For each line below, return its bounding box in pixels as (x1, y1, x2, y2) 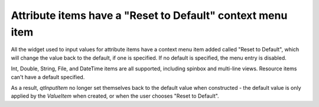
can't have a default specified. (11, 73, 85, 80)
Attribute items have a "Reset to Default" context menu (11, 9, 288, 22)
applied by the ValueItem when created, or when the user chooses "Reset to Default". (11, 92, 219, 100)
